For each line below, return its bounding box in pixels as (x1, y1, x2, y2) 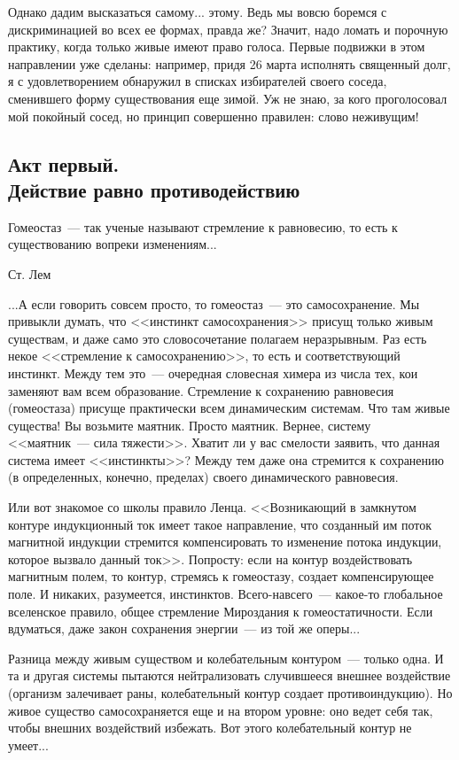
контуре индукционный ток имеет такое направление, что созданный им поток (8, 515, 432, 533)
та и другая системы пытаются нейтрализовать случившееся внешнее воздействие (8, 666, 451, 685)
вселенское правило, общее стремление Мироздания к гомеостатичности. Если (8, 601, 433, 620)
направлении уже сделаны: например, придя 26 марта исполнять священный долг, (8, 54, 451, 73)
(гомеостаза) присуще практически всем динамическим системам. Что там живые (8, 399, 450, 417)
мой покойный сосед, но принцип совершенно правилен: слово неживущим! (8, 106, 419, 125)
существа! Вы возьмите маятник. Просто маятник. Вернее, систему (8, 415, 371, 434)
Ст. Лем (8, 264, 51, 283)
